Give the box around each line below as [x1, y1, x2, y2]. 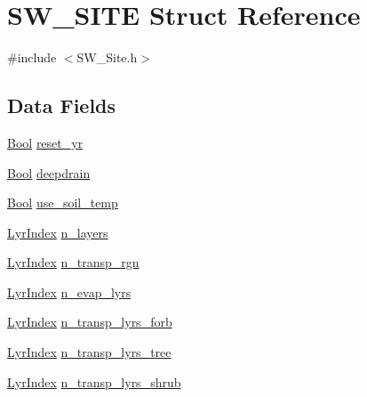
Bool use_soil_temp [7, 193, 118, 212]
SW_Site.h [76, 48, 138, 67]
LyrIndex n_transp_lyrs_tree [7, 343, 172, 361]
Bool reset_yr [7, 133, 84, 151]
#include [7, 48, 57, 67]
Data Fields [7, 92, 116, 119]
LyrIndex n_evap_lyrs [7, 282, 132, 301]
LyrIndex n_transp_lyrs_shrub [7, 372, 181, 391]
